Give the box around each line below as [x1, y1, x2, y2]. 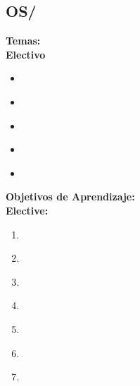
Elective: [6, 203, 49, 217]
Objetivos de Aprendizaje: [6, 189, 135, 204]
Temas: [6, 33, 41, 48]
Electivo [6, 47, 46, 61]
